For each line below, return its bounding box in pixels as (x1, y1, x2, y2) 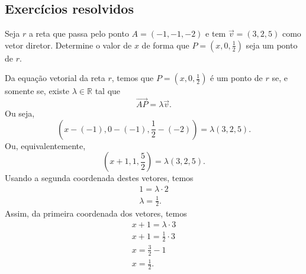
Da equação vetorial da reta (5, 72, 105, 84)
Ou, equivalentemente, (5, 139, 86, 151)
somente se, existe (5, 85, 70, 97)
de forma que (141, 38, 189, 51)
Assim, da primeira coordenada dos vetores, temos (5, 207, 187, 220)
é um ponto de (210, 72, 263, 84)
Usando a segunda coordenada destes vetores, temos (5, 172, 194, 184)
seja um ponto (246, 38, 298, 51)
